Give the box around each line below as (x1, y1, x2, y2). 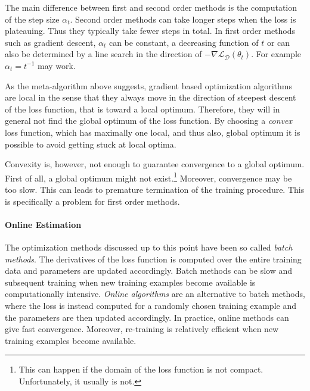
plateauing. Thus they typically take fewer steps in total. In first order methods (5, 24, 296, 37)
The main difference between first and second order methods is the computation (5, 1, 297, 13)
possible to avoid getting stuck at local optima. (5, 137, 176, 150)
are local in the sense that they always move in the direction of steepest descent (5, 91, 296, 104)
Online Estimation (5, 218, 82, 230)
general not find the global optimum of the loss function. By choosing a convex (5, 114, 292, 127)
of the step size (5, 12, 60, 25)
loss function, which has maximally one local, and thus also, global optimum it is (5, 126, 300, 138)
